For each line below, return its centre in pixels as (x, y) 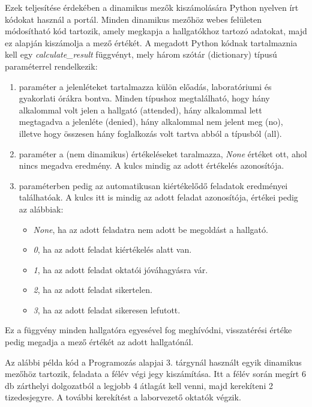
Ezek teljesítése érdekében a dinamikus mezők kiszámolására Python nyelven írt (152, 7)
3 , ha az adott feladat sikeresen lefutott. (107, 309)
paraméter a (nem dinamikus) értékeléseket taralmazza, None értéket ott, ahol (163, 153)
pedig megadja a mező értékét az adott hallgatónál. (99, 342)
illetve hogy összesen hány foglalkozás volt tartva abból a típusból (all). (150, 133)
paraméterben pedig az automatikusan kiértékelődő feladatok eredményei (153, 185)
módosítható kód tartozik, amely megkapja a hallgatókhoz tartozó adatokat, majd (156, 31)
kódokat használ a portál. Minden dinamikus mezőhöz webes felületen (133, 19)
